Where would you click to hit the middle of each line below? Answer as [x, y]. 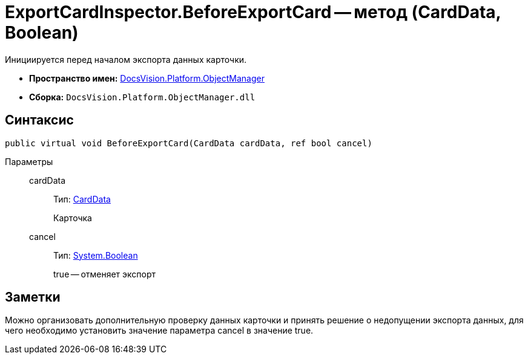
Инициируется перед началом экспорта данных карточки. [126, 59]
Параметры [29, 161]
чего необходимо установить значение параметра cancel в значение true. [159, 331]
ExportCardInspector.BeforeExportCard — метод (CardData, [253, 12]
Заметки [33, 297]
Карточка [73, 218]
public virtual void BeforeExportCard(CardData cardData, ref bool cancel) [189, 143]
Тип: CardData [82, 199]
